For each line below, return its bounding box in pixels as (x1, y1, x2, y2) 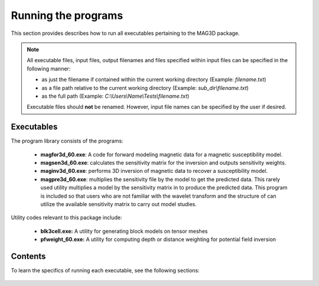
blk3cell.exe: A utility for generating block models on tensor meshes (40, 227, 208, 234)
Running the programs (11, 9, 123, 22)
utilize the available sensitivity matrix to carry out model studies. (40, 200, 197, 207)
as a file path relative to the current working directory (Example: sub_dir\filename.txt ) (41, 84, 249, 91)
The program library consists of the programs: (11, 137, 123, 144)
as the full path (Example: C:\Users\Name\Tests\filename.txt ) (41, 92, 190, 99)
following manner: (27, 65, 71, 72)
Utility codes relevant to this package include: (11, 214, 122, 221)
